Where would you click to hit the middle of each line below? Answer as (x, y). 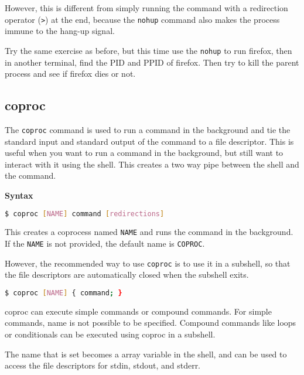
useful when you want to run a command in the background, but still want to (144, 153)
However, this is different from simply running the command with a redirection (146, 8)
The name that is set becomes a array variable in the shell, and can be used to (146, 354)
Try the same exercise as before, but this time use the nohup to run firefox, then (148, 50)
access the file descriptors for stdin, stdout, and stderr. (103, 365)
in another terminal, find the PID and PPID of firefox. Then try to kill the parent (152, 62)
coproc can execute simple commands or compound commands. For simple (138, 311)
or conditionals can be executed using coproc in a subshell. (110, 334)
